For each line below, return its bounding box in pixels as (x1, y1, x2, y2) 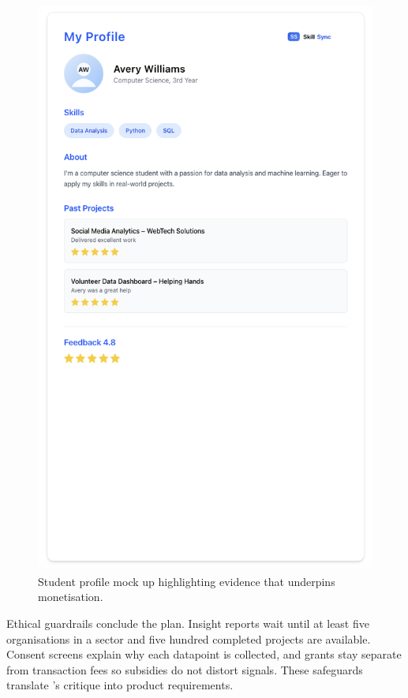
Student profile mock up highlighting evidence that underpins (38, 573, 335, 589)
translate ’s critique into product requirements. (6, 677, 234, 693)
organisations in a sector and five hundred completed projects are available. (6, 630, 371, 647)
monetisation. (38, 588, 103, 605)
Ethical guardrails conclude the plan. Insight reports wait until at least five (6, 615, 369, 632)
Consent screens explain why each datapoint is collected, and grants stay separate (6, 646, 402, 663)
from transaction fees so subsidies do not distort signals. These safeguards (6, 661, 363, 677)
